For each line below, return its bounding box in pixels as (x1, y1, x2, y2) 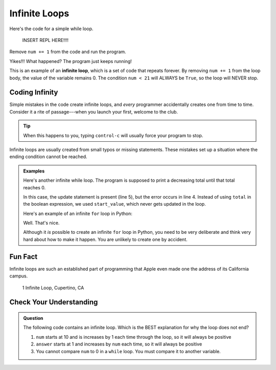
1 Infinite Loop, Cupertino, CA (22, 285, 84, 291)
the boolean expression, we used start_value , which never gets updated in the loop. (23, 201, 206, 207)
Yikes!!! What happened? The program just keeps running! (9, 58, 132, 64)
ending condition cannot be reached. (9, 154, 87, 160)
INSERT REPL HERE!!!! (22, 37, 69, 43)
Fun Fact (9, 252, 38, 261)
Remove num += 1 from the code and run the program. (9, 49, 126, 55)
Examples (23, 168, 45, 174)
